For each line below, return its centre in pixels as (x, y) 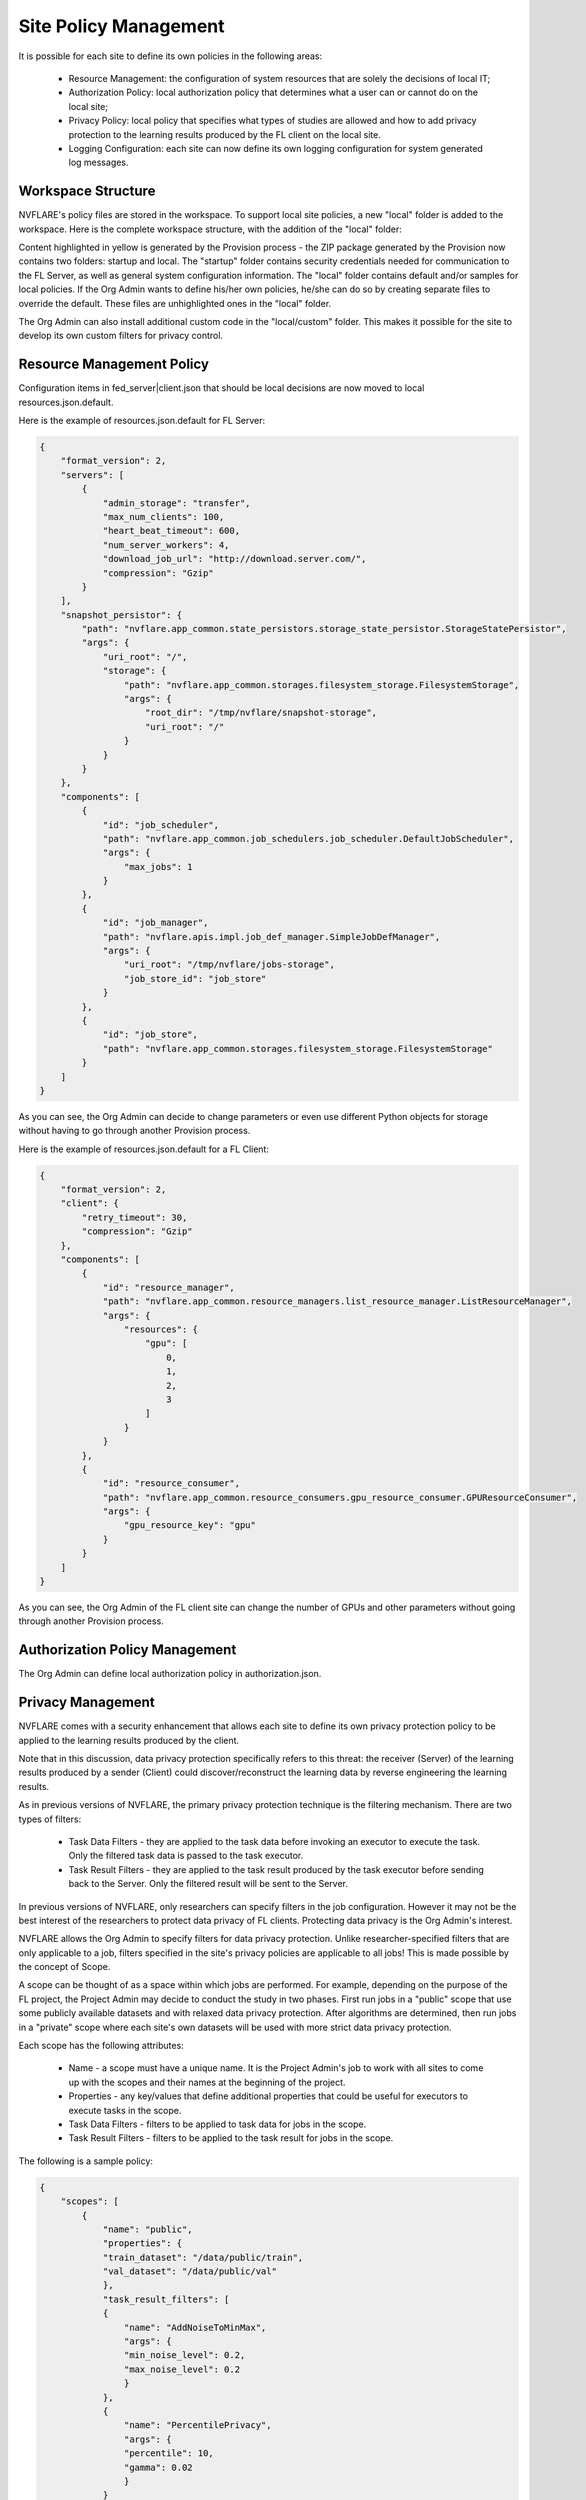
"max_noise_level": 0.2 (181, 2369)
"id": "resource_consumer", (171, 1483)
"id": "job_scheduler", (161, 824)
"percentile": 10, (168, 2453)
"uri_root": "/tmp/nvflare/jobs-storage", (229, 964)
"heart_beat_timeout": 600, (171, 531)
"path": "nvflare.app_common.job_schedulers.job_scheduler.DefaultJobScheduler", (308, 838)
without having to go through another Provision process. (134, 1131)
